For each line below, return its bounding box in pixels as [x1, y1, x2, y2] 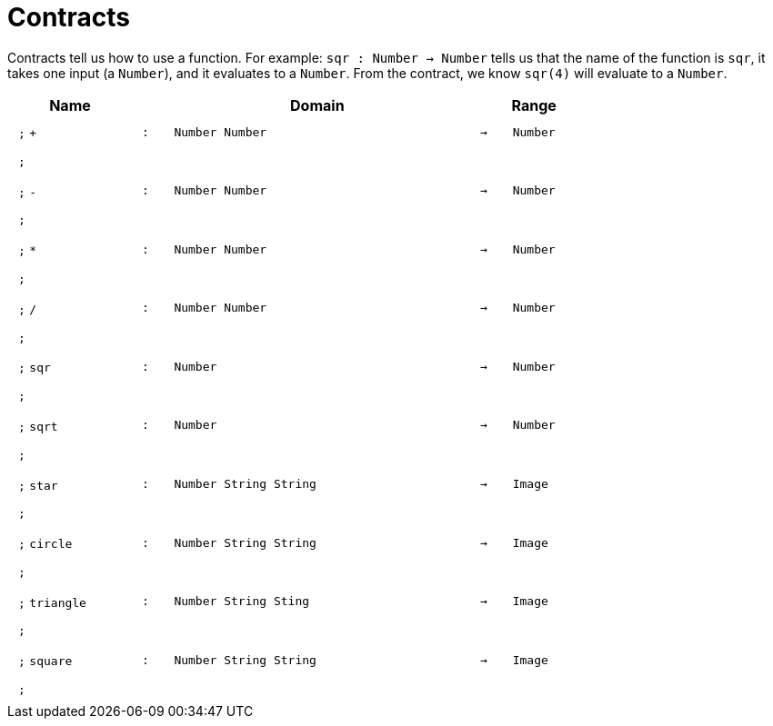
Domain [290, 95, 345, 114]
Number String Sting [174, 594, 310, 609]
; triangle [18, 595, 86, 610]
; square [18, 654, 73, 669]
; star [18, 478, 58, 492]
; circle [18, 537, 73, 552]
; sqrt [18, 419, 58, 433]
